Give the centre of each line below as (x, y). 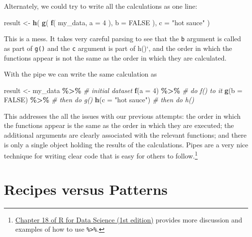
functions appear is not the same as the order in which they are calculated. (115, 57)
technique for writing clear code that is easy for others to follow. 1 (101, 155)
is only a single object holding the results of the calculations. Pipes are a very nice (126, 144)
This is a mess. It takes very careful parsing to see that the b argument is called (123, 39)
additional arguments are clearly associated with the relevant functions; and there (125, 135)
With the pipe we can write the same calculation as (80, 74)
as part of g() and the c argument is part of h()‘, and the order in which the (118, 48)
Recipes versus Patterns (86, 189)
